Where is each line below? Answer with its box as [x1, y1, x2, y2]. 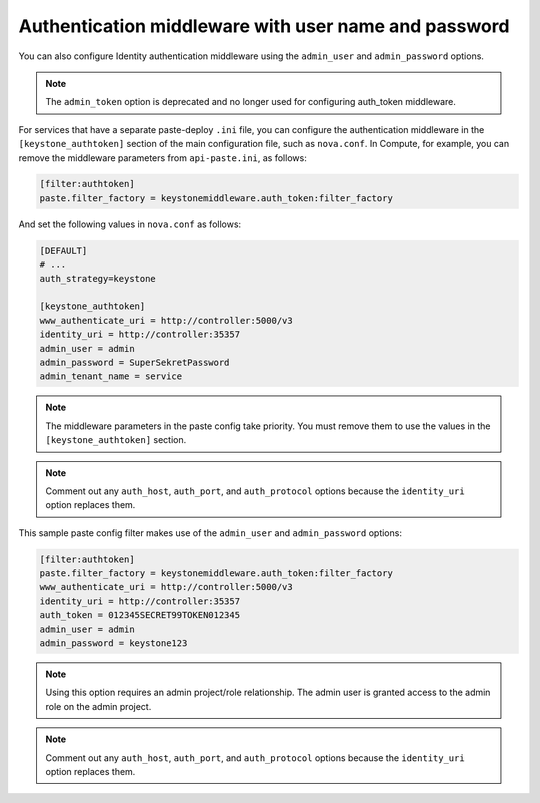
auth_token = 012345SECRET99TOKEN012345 [39, 610, 240, 621]
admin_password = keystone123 [39, 638, 188, 649]
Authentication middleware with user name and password [18, 15, 510, 37]
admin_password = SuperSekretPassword [39, 356, 230, 368]
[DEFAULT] [39, 245, 88, 256]
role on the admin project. [45, 700, 152, 712]
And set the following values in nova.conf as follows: [18, 218, 242, 230]
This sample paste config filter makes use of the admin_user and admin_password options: [18, 526, 402, 539]
